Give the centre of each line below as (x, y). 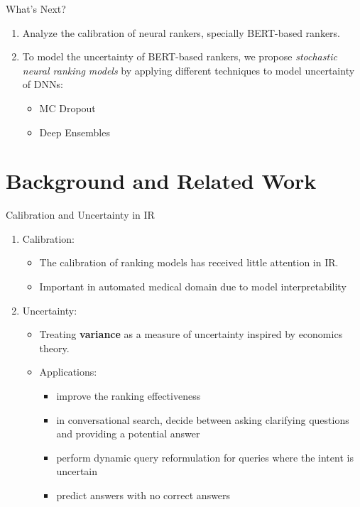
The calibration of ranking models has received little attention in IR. (189, 262)
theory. (54, 348)
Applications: (68, 372)
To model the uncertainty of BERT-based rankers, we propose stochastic (180, 56)
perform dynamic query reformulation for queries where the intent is (205, 457)
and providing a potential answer (128, 434)
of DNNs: (43, 84)
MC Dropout (67, 108)
